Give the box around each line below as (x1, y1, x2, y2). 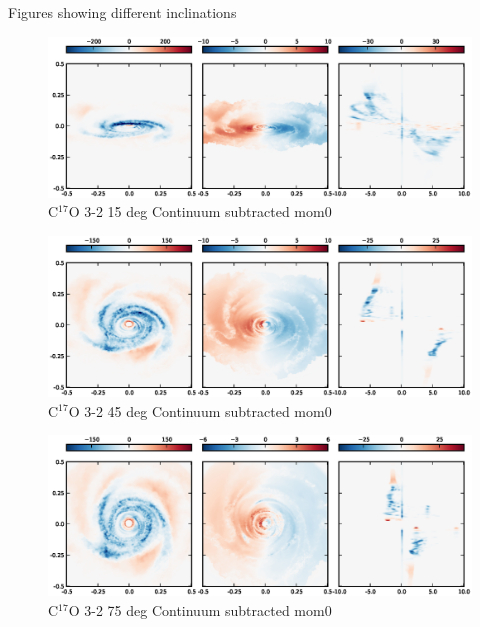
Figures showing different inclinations (8, 2, 237, 22)
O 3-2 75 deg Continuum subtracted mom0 (68, 599, 332, 620)
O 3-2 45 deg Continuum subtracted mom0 (68, 400, 332, 421)
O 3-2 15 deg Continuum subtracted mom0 (68, 201, 332, 222)
